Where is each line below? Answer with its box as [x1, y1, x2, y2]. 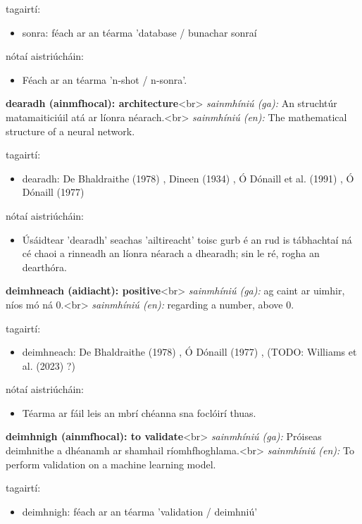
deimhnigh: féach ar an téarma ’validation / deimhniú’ [22, 504, 258, 518]
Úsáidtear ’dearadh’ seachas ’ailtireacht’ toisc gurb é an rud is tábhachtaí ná [22, 232, 352, 247]
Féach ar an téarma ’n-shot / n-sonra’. [22, 72, 187, 87]
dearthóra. [22, 259, 67, 274]
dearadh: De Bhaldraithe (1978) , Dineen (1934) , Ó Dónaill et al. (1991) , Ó [22, 170, 354, 185]
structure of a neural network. [6, 123, 135, 138]
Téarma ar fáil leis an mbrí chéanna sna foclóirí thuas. [22, 405, 256, 420]
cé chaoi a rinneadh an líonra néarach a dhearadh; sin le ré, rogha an [22, 246, 320, 261]
